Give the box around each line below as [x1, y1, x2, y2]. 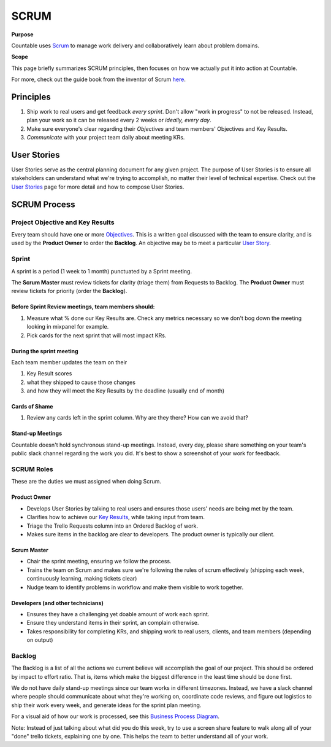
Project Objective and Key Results [11, 218, 115, 227]
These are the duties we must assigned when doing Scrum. [11, 478, 162, 485]
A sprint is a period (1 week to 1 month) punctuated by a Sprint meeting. [11, 267, 192, 275]
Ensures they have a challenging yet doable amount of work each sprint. [26, 610, 210, 617]
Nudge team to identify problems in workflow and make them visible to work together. [26, 584, 244, 591]
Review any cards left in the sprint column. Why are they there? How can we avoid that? [26, 414, 248, 421]
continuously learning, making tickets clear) [26, 575, 137, 582]
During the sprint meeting [11, 347, 79, 354]
